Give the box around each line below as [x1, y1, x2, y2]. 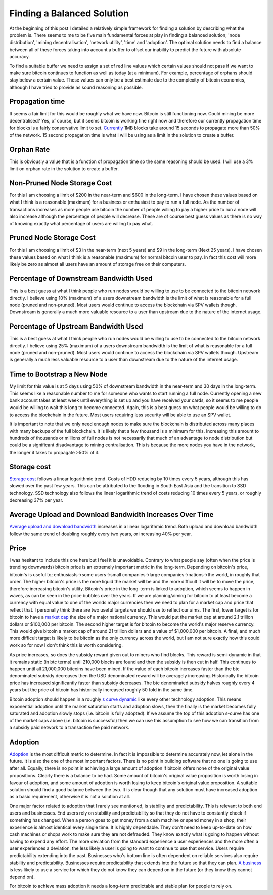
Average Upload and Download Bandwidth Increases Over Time [9, 510, 214, 519]
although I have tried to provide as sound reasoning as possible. [9, 84, 143, 90]
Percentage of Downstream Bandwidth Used [9, 274, 153, 283]
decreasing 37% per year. [9, 497, 63, 503]
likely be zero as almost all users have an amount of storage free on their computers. [9, 261, 186, 267]
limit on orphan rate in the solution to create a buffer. [9, 166, 119, 172]
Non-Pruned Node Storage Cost [9, 179, 112, 187]
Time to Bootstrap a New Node [9, 370, 108, 379]
